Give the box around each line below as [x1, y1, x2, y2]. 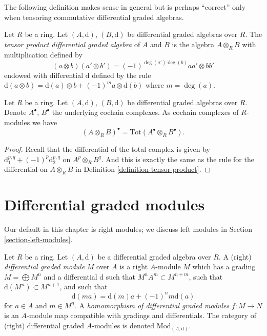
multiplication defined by [4, 49, 83, 60]
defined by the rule [92, 69, 151, 80]
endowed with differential [4, 69, 84, 80]
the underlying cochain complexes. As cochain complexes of [52, 107, 239, 117]
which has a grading [192, 261, 256, 272]
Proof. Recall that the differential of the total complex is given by [4, 144, 210, 154]
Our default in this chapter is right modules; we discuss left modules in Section [4, 224, 253, 234]
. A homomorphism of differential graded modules [75, 300, 230, 310]
